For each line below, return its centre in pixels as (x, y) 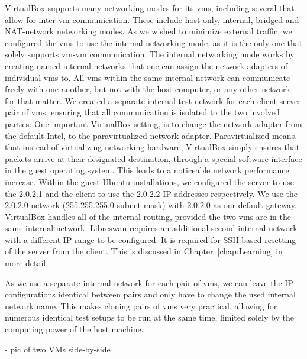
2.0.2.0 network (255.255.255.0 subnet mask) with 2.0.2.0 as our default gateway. (151, 205)
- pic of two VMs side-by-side (58, 349)
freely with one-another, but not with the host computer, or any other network (148, 89)
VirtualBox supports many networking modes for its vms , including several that (150, 8)
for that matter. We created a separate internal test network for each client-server (153, 100)
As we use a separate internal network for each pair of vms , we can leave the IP (149, 282)
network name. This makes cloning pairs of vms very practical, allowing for (141, 305)
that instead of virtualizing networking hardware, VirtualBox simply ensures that (152, 147)
